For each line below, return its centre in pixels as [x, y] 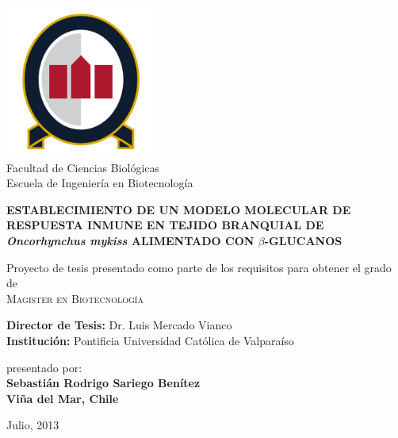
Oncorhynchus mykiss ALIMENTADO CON [130, 240]
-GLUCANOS [303, 240]
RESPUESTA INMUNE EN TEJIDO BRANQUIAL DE [165, 225]
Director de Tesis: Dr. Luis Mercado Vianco [119, 325]
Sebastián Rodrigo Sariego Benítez [103, 383]
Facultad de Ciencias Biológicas [83, 167]
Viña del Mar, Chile [63, 398]
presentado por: [44, 367]
